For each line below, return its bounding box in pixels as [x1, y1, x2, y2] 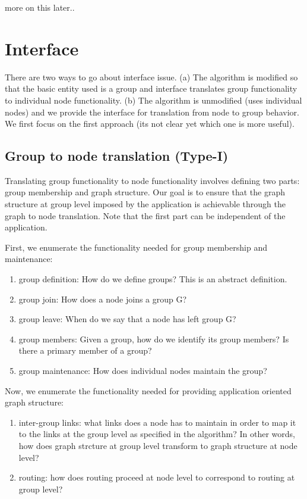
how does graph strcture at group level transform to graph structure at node [18, 439, 297, 451]
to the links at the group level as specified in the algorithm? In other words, [18, 428, 295, 440]
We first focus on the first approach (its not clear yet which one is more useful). [5, 117, 295, 130]
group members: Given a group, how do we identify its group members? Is [18, 332, 289, 345]
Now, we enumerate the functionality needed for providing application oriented [5, 384, 292, 397]
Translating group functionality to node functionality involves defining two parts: [5, 174, 300, 186]
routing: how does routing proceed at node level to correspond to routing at [18, 471, 295, 484]
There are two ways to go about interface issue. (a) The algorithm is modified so [5, 70, 298, 83]
